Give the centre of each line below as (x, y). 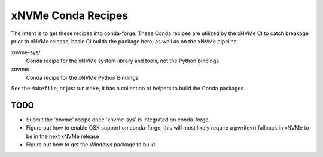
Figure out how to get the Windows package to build (91, 144)
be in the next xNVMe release (63, 136)
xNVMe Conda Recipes (70, 15)
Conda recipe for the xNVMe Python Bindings (82, 77)
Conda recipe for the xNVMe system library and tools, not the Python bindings (123, 61)
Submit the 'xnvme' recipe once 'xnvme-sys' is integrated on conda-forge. (118, 120)
